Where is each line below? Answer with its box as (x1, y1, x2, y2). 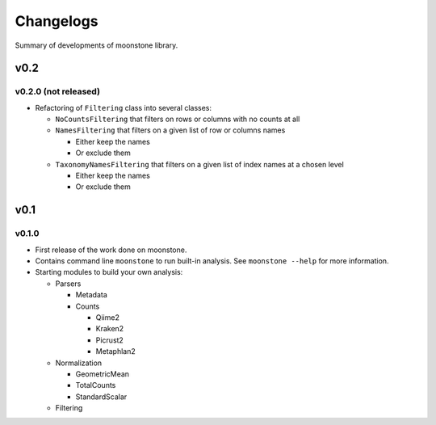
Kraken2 (95, 324, 124, 334)
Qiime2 (95, 312, 120, 322)
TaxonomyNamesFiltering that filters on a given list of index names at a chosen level (55, 159, 345, 169)
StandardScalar (75, 392, 128, 402)
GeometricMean (75, 368, 129, 379)
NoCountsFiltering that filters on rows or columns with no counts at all (55, 114, 300, 124)
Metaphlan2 (95, 347, 136, 356)
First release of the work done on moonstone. (35, 245, 187, 255)
